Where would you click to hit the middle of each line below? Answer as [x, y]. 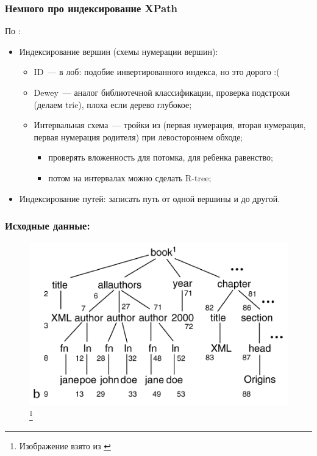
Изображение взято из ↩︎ [65, 446]
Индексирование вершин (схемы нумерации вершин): [119, 51]
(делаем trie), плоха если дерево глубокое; [113, 104]
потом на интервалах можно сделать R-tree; [130, 177]
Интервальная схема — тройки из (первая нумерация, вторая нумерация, [170, 125]
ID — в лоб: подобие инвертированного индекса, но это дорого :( [157, 72]
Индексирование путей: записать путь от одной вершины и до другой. [150, 198]
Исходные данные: [48, 226]
